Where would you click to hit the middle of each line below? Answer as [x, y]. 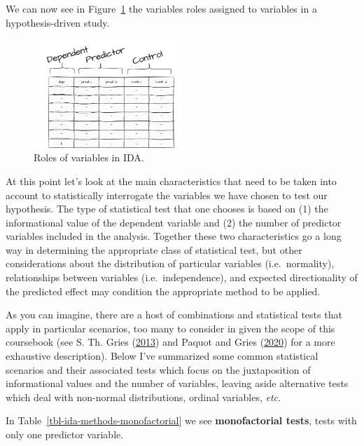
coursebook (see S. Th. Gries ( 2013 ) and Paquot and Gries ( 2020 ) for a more [170, 342]
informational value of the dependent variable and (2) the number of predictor [174, 222]
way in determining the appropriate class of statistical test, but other [154, 249]
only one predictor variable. [65, 434]
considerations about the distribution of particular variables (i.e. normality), [170, 263]
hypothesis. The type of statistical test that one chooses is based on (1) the [167, 209]
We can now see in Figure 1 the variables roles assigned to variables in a [161, 8]
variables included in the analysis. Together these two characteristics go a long [174, 236]
